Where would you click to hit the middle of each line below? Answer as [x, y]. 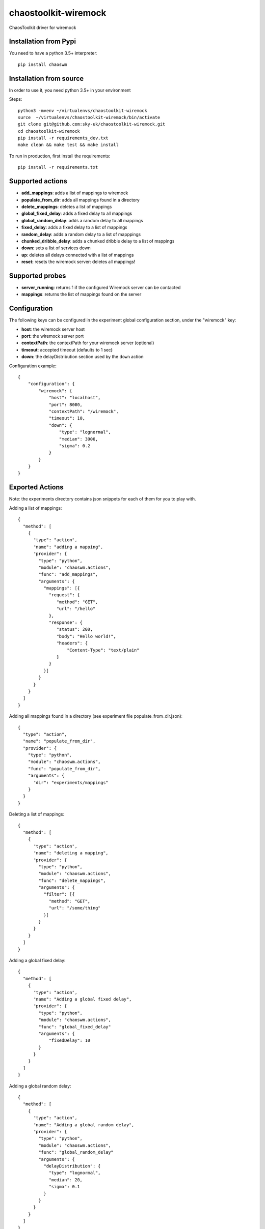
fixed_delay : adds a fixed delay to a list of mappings [74, 227]
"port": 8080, [66, 405]
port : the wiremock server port [53, 336]
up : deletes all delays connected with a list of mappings [78, 255]
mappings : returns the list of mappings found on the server [81, 294]
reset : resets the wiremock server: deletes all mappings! [78, 262]
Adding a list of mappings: [36, 508]
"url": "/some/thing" [75, 908]
